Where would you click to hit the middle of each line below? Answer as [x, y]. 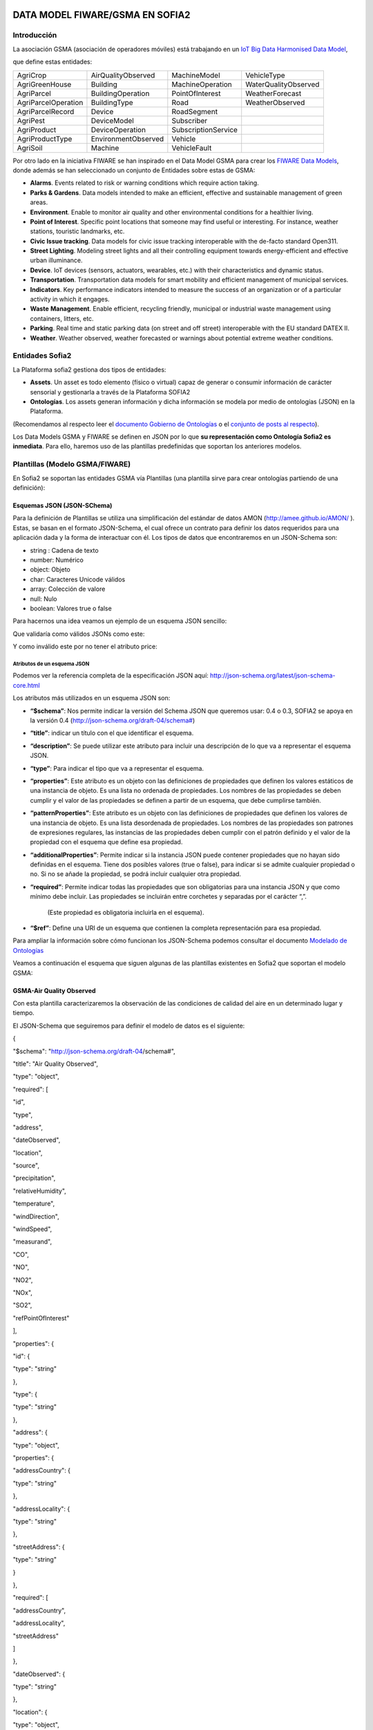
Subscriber [190, 120]
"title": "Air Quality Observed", [55, 1064]
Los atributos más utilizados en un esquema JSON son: [92, 698]
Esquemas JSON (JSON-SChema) [63, 505]
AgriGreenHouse [44, 84]
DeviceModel [112, 120]
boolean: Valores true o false [71, 608]
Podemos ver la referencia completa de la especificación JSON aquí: [111, 675]
